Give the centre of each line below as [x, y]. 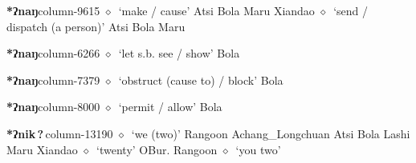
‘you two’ [258, 149]
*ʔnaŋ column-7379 [53, 80]
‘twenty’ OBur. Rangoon [157, 149]
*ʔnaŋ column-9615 [53, 10]
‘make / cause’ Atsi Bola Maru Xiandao [216, 10]
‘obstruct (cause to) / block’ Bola [201, 80]
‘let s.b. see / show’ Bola [179, 53]
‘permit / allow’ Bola [170, 107]
